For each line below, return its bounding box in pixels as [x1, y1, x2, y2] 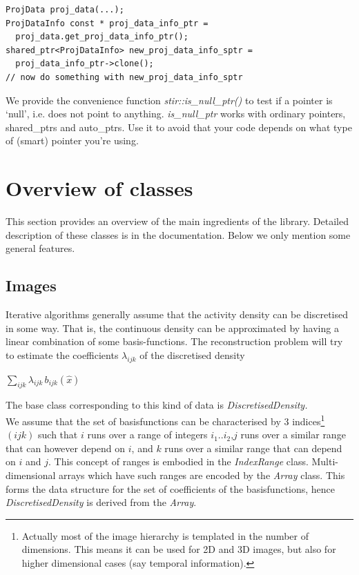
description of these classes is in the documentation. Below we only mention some [6, 227, 351, 242]
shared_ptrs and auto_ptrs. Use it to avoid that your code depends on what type [6, 119, 352, 134]
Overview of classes [6, 174, 193, 202]
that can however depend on [6, 440, 126, 455]
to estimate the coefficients [6, 347, 119, 362]
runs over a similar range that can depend [164, 440, 342, 455]
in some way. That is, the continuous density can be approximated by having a [6, 320, 339, 335]
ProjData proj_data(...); [6, 5, 124, 14]
